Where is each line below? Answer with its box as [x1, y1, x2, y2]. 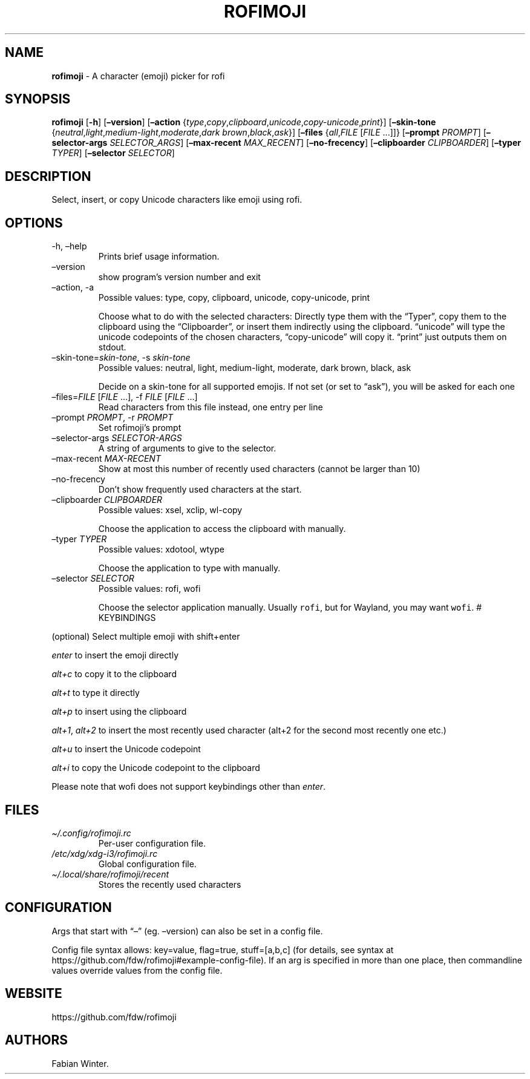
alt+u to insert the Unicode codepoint [51, 744, 201, 755]
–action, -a [51, 282, 94, 293]
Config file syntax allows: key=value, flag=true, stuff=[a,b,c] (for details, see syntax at [51, 944, 394, 955]
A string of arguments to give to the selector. [98, 443, 276, 454]
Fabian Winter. [51, 1058, 109, 1069]
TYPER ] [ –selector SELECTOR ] [51, 148, 175, 159]
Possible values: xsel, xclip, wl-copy [98, 505, 243, 516]
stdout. [98, 342, 126, 353]
